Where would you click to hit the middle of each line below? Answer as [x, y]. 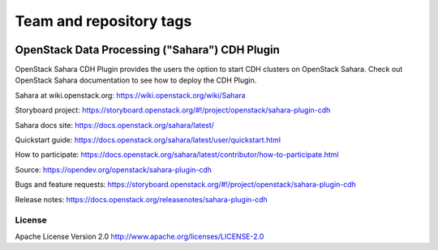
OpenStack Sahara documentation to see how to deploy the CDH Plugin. [136, 80]
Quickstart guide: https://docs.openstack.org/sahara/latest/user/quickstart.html [148, 140]
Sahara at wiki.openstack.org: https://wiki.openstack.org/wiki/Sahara [131, 95]
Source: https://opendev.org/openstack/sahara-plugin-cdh [114, 169]
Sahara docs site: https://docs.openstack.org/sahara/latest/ [115, 125]
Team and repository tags [103, 21]
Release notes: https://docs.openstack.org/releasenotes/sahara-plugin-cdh [141, 199]
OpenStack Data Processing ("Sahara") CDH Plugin [147, 50]
